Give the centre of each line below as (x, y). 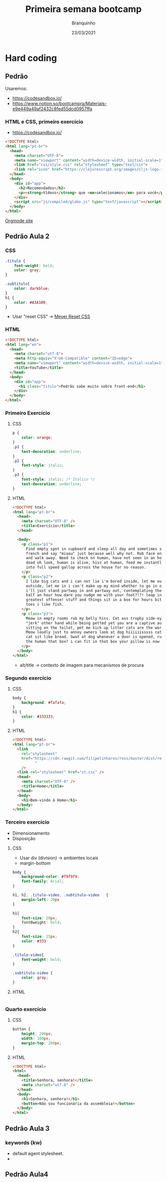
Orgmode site (19, 221)
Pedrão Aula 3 (27, 1128)
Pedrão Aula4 (27, 1174)
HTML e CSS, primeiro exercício (44, 122)
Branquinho (83, 23)
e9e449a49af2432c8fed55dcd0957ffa (52, 109)
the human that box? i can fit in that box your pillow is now (93, 642)
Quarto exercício (26, 1009)
